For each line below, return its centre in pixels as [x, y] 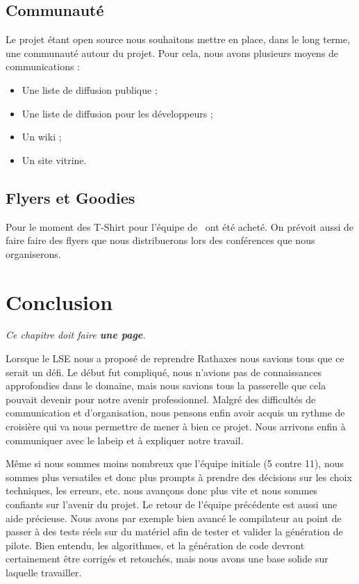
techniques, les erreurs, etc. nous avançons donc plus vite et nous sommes [162, 490]
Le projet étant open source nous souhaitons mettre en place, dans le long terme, [178, 39]
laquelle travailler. [44, 572]
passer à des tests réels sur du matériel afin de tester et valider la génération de [174, 532]
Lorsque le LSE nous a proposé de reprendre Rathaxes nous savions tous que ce [175, 358]
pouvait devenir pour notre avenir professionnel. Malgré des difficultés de [161, 399]
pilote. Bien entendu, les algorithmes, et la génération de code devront [155, 545]
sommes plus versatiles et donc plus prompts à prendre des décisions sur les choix [179, 477]
